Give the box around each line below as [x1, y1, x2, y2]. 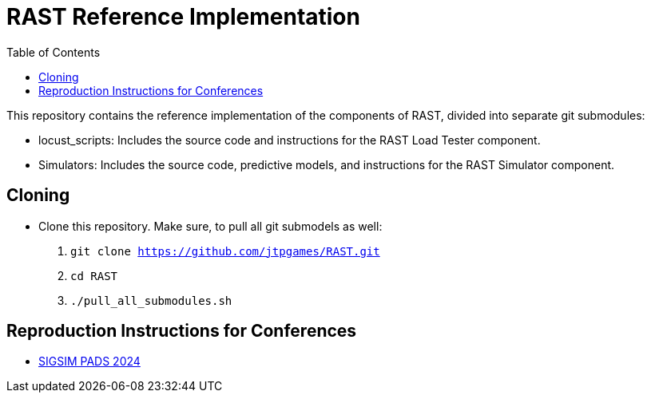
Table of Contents [6, 45, 101, 59]
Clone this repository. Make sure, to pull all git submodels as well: [38, 219, 383, 233]
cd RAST [70, 269, 118, 282]
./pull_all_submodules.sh [70, 294, 232, 307]
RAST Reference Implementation [6, 3, 360, 30]
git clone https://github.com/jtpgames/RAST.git [70, 244, 380, 258]
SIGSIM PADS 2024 [38, 354, 141, 369]
